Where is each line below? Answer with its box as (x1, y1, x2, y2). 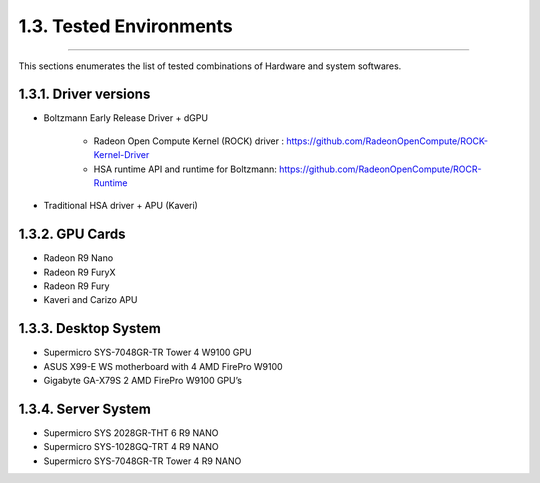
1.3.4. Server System (18, 400, 152, 417)
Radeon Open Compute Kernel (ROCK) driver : (93, 135, 285, 147)
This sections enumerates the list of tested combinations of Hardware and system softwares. (18, 60, 402, 72)
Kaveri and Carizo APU (43, 294, 138, 306)
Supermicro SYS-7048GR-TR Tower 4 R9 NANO (43, 455, 242, 467)
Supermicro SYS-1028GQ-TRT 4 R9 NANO (43, 441, 219, 453)
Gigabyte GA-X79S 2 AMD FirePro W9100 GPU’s (43, 375, 242, 387)
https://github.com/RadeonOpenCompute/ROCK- (286, 135, 489, 147)
